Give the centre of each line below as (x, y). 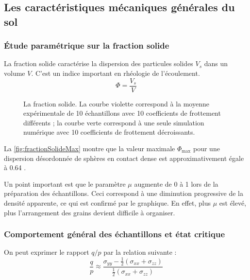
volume (15, 73)
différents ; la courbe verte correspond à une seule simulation (114, 122)
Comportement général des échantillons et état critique (115, 234)
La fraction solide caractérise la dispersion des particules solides (99, 63)
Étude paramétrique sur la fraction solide (87, 45)
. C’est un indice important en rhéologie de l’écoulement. (116, 73)
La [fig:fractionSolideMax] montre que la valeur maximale (90, 149)
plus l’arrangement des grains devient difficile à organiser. (90, 212)
